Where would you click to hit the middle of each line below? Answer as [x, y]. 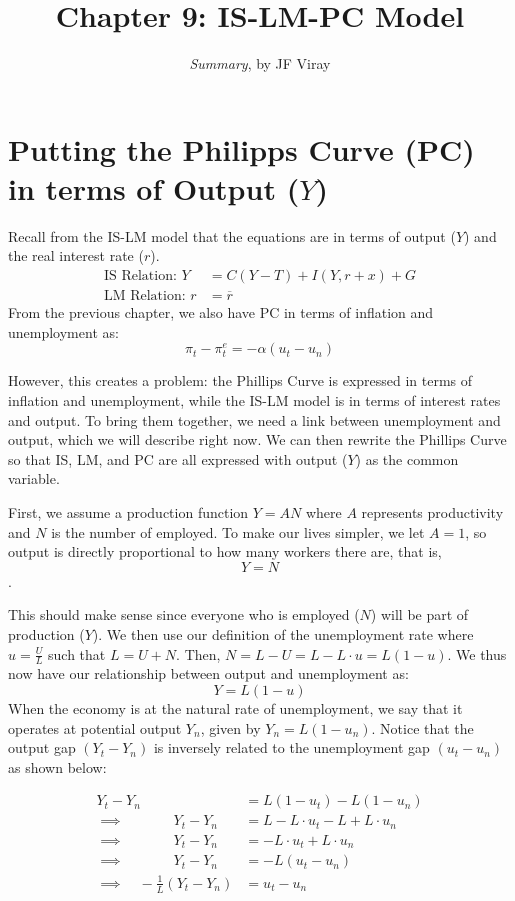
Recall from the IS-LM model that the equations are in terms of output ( [232, 235]
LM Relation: [144, 296]
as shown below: [57, 766]
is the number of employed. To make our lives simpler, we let [238, 531]
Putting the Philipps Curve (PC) [241, 148]
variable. [34, 478]
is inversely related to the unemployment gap [291, 747]
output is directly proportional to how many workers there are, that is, [225, 551]
